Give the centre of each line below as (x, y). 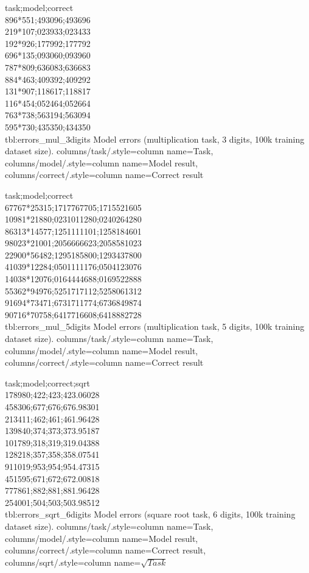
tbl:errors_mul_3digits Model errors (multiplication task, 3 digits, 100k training (155, 139)
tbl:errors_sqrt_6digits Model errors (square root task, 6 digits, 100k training (150, 514)
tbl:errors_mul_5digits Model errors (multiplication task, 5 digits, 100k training (155, 326)
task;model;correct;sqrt (47, 383)
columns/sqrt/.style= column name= (73, 562)
